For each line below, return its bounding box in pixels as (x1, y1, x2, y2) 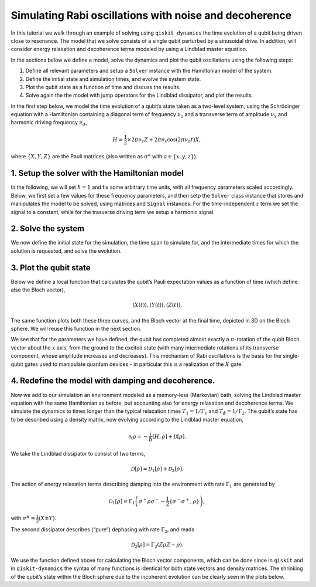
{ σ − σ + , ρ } (169, 497, 200, 504)
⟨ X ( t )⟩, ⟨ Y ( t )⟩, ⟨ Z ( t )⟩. (132, 302, 183, 308)
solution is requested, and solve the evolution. (11, 247, 122, 255)
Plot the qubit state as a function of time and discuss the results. (25, 83, 181, 90)
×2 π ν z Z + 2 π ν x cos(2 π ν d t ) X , (126, 136, 201, 144)
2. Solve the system (11, 223, 85, 234)
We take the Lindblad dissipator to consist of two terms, (11, 450, 146, 457)
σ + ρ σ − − (138, 497, 165, 504)
